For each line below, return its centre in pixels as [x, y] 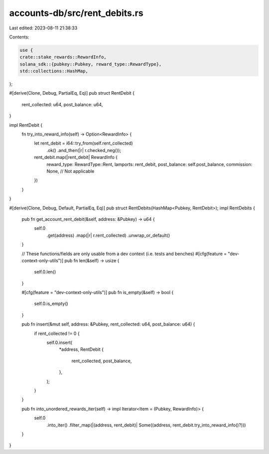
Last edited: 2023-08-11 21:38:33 [43, 28]
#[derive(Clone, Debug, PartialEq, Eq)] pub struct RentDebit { [72, 93]
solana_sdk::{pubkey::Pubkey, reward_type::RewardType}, [91, 64]
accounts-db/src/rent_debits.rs [76, 13]
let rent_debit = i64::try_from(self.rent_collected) [83, 143]
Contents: [19, 37]
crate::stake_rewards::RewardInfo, [63, 57]
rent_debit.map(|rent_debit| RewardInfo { [76, 157]
